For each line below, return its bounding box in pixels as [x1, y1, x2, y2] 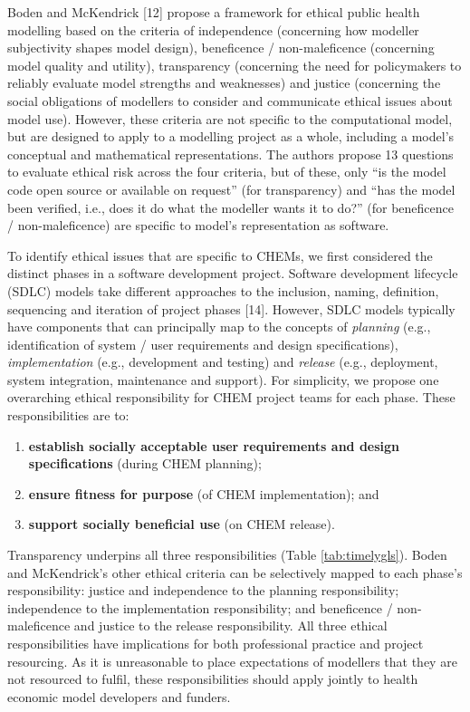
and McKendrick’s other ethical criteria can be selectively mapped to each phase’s [7, 563, 463, 582]
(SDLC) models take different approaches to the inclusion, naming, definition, [7, 281, 439, 300]
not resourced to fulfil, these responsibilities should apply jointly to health [7, 669, 418, 688]
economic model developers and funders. [7, 687, 231, 706]
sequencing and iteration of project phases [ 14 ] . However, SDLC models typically [7, 299, 456, 318]
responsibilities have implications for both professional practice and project [7, 634, 424, 652]
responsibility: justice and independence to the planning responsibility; [7, 581, 399, 600]
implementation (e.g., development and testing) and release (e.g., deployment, [7, 352, 438, 371]
